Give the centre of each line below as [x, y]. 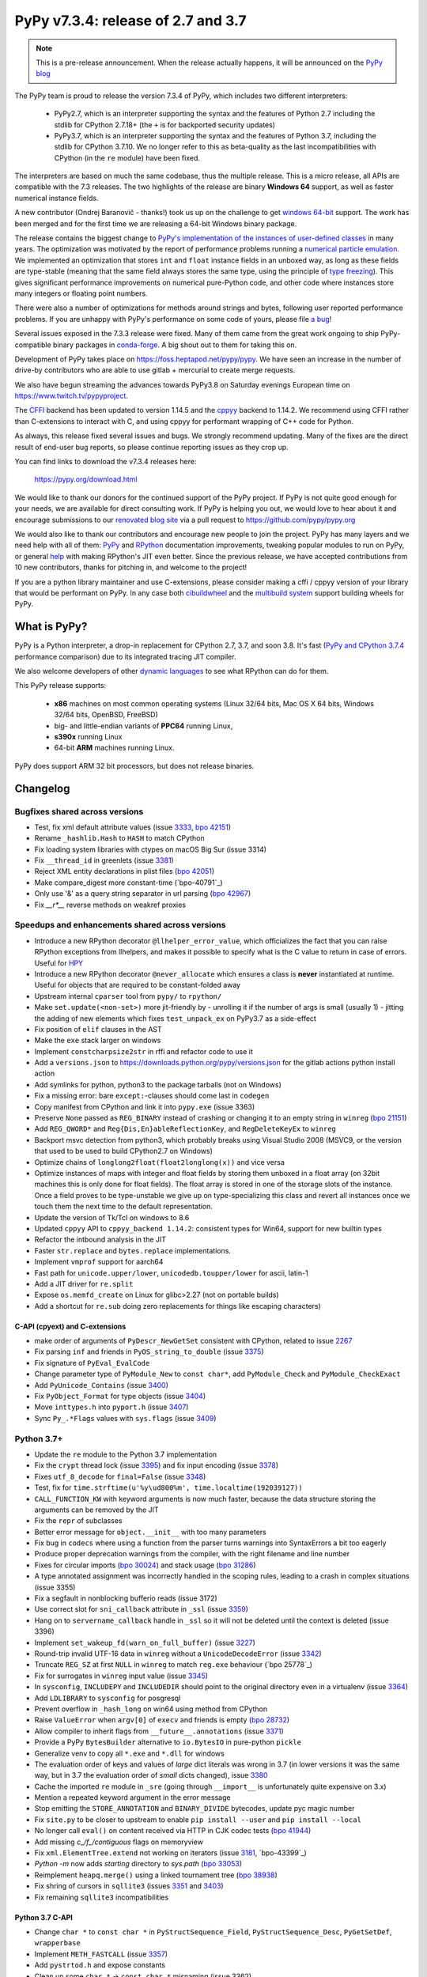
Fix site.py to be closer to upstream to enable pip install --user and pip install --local [198, 1820]
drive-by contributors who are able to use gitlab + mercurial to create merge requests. [155, 370]
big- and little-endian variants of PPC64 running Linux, [144, 726]
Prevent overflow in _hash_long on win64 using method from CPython [151, 1709]
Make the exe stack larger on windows [98, 1041]
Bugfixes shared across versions [79, 811]
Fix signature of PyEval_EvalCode [92, 1363]
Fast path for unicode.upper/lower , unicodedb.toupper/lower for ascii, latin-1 [171, 1272]
